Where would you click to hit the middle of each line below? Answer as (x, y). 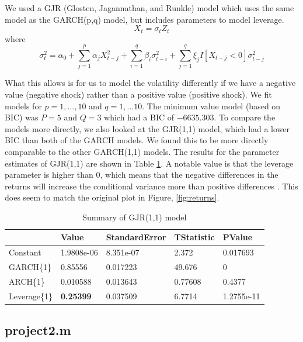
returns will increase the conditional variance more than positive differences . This (151, 186)
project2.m (38, 330)
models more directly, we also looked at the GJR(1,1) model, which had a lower (147, 128)
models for (23, 106)
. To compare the (245, 117)
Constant (25, 252)
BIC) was (22, 117)
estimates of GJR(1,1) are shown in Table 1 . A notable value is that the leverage (149, 163)
